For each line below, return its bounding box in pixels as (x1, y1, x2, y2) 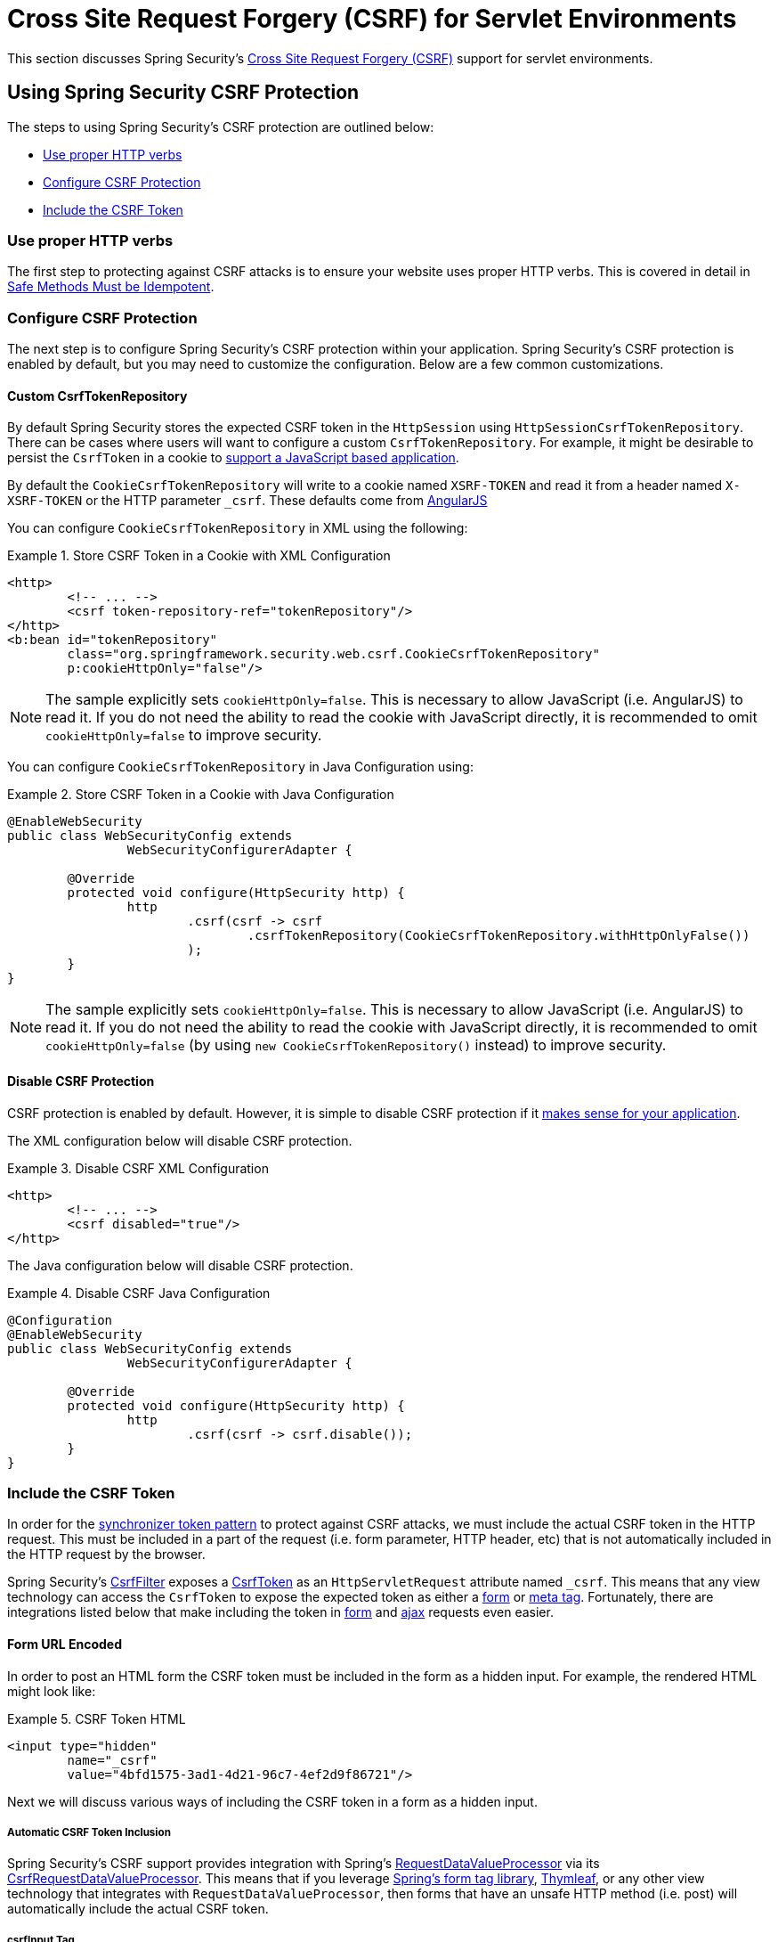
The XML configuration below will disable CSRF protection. (7, 1132, 353, 1148)
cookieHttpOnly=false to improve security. (45, 726, 322, 745)
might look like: (7, 1683, 96, 1699)
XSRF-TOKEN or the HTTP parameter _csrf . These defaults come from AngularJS (7, 493, 488, 509)
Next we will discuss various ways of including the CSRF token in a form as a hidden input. (7, 1793, 538, 1809)
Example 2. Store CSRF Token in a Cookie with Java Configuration (7, 787, 394, 803)
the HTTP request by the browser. (7, 1546, 206, 1563)
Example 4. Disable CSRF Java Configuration (7, 1285, 271, 1301)
